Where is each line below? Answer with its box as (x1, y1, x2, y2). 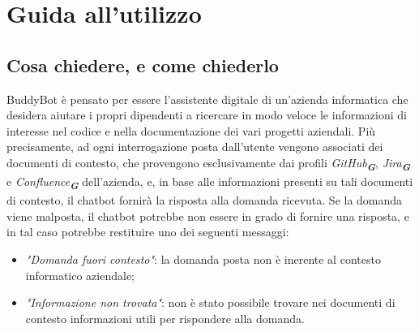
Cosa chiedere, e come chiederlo (6, 52, 279, 77)
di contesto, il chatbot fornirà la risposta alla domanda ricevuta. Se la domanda (6, 192, 403, 209)
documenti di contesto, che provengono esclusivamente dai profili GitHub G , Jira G (6, 153, 411, 174)
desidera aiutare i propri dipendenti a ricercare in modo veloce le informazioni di (6, 106, 407, 123)
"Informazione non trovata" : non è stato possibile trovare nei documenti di (25, 294, 395, 311)
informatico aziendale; (25, 266, 135, 283)
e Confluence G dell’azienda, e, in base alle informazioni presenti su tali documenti (6, 173, 413, 192)
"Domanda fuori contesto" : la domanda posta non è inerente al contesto (25, 250, 381, 267)
